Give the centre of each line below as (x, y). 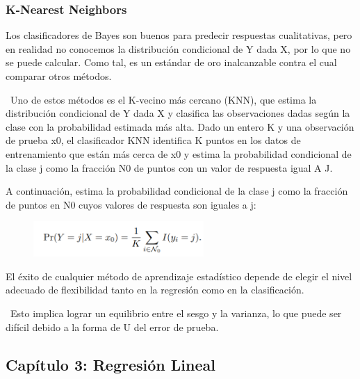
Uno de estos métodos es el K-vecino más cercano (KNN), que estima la (163, 99)
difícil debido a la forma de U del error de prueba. (112, 326)
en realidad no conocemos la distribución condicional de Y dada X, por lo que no (178, 48)
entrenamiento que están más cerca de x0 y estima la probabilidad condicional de (179, 153)
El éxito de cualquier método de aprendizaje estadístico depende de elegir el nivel (179, 276)
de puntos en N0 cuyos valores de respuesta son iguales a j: (131, 204)
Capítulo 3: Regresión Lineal (111, 364)
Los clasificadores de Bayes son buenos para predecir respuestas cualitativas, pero (179, 35)
